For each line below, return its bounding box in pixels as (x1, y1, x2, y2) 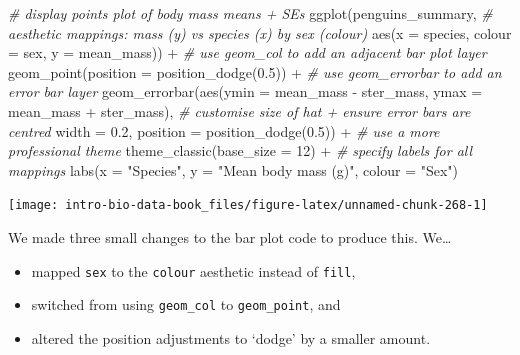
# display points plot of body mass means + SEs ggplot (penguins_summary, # (8, 3, 493, 23)
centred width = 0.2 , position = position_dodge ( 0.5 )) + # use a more (8, 120, 440, 141)
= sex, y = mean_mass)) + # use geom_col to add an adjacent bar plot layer (8, 42, 487, 63)
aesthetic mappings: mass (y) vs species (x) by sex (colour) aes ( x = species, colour (8, 22, 512, 43)
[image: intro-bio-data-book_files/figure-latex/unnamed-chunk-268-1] (8, 198, 488, 213)
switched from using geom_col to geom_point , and (31, 294, 341, 315)
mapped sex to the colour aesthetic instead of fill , (31, 260, 356, 281)
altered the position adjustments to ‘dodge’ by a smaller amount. (31, 327, 431, 348)
